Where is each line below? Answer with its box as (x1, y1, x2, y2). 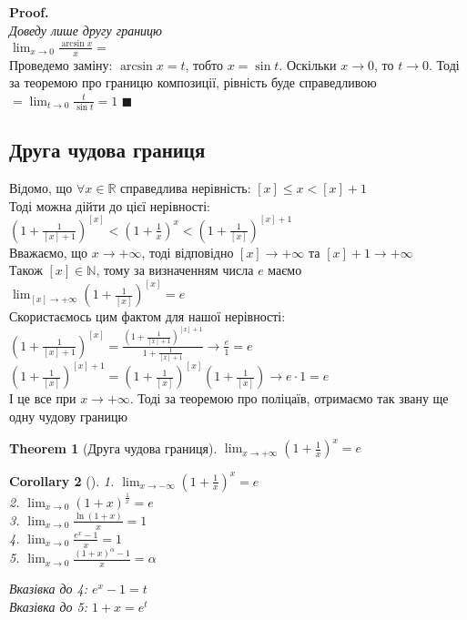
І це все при (9, 389, 76, 408)
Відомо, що (9, 178, 73, 198)
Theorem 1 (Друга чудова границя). (9, 438, 218, 457)
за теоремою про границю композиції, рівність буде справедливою (9, 73, 377, 92)
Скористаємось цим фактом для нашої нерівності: (9, 307, 286, 326)
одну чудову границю (9, 407, 127, 426)
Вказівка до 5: (9, 596, 87, 615)
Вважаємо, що (9, 242, 88, 261)
